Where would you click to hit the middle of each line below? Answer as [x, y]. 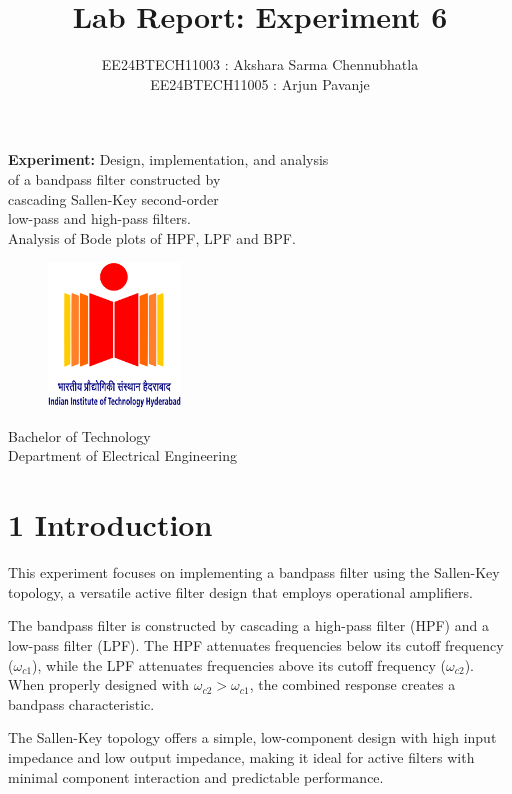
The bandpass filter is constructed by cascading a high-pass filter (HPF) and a [248, 625]
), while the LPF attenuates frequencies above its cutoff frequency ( [239, 664]
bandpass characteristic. [81, 703]
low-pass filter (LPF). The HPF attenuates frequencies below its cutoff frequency [256, 644]
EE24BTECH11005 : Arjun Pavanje [260, 83]
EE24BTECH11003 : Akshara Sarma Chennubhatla [260, 64]
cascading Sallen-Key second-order [113, 198]
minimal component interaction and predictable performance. [196, 776]
